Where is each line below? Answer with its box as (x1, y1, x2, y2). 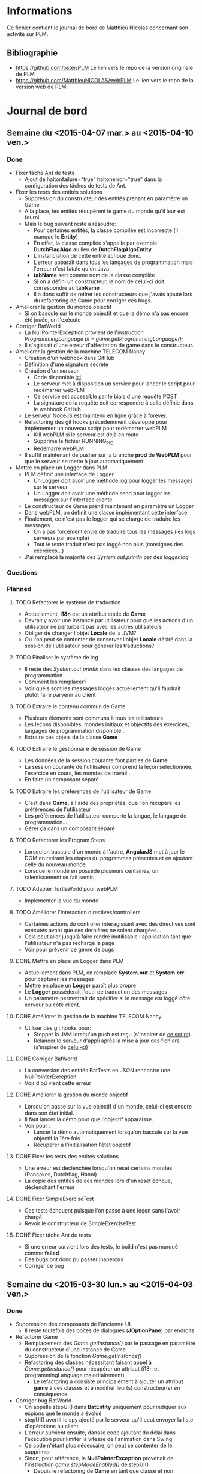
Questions (7, 569, 38, 577)
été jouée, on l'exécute (24, 316, 81, 323)
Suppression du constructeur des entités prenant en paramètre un (24, 194, 188, 202)
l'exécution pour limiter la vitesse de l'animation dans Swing (24, 1436, 173, 1443)
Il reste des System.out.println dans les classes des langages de (24, 665, 183, 673)
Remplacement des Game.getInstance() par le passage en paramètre (24, 1339, 196, 1347)
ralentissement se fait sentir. (24, 873, 95, 881)
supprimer (24, 1448, 50, 1455)
